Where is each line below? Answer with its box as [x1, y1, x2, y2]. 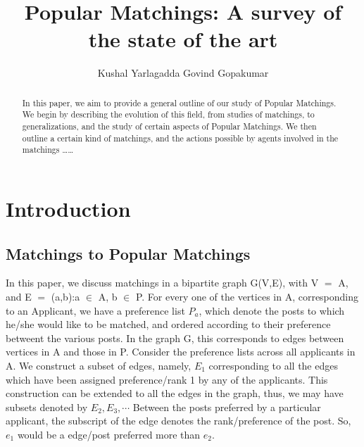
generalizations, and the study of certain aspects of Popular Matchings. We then [22, 120, 317, 132]
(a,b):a [51, 289, 80, 303]
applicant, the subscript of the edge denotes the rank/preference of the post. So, [6, 413, 351, 428]
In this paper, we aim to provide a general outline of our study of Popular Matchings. [22, 96, 337, 108]
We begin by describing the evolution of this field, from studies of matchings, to [22, 108, 315, 120]
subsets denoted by [6, 399, 88, 414]
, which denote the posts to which [199, 303, 345, 317]
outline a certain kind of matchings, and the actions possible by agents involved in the [22, 132, 339, 144]
